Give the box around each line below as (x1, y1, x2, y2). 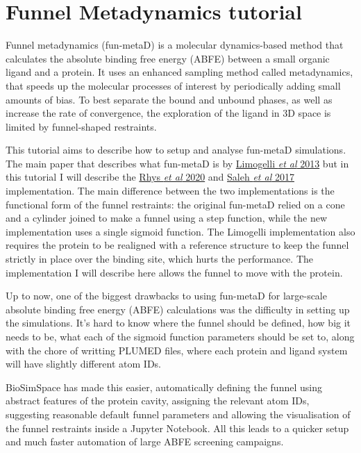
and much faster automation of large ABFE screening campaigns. (6, 434, 284, 449)
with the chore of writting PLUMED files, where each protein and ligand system (6, 343, 348, 357)
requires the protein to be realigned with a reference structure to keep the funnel (6, 238, 349, 252)
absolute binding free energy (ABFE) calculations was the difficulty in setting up (6, 302, 350, 316)
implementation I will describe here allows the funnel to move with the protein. (6, 265, 343, 279)
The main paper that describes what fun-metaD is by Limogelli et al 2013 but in (6, 156, 349, 170)
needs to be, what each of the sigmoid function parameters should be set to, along (6, 329, 355, 343)
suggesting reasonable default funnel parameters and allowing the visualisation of (6, 406, 351, 421)
